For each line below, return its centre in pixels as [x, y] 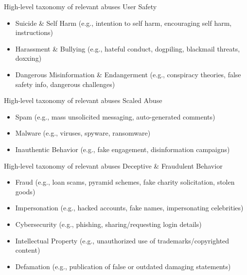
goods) [25, 191]
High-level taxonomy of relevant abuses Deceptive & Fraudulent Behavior [113, 165]
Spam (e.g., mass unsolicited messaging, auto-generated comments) [115, 116]
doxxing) [28, 58]
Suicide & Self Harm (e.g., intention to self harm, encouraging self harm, [123, 23]
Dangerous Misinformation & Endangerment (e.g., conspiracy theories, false [128, 74]
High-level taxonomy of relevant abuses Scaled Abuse [83, 100]
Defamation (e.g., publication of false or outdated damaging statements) [123, 266]
